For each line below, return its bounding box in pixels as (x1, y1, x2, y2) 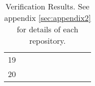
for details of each (16, 23, 79, 35)
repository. (29, 35, 66, 46)
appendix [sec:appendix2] (4, 12, 91, 23)
